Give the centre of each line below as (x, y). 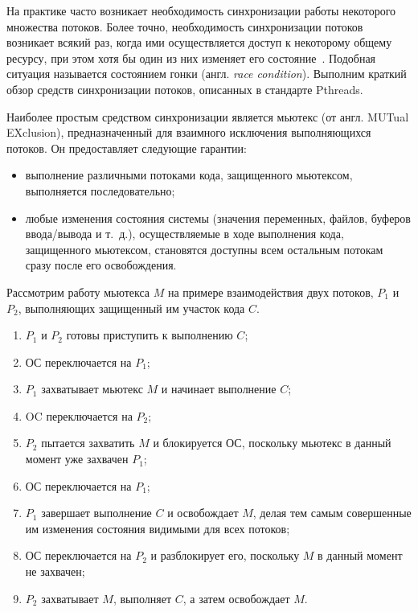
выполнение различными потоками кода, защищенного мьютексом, (189, 175)
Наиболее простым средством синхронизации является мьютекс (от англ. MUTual (208, 116)
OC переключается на (79, 415)
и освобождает (203, 513)
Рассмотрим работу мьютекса (78, 292)
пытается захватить (88, 443)
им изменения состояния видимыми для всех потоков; (158, 528)
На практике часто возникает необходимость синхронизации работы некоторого (201, 10)
